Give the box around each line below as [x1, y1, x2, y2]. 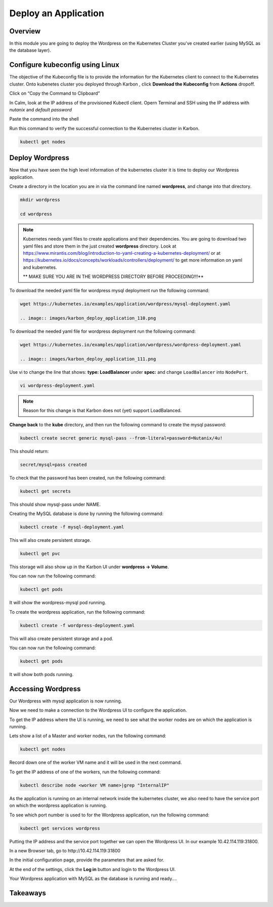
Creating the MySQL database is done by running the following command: [9, 510, 164, 517]
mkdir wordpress [20, 196, 61, 203]
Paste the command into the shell [9, 116, 79, 122]
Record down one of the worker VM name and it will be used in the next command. [9, 760, 182, 766]
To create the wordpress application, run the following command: [9, 609, 146, 615]
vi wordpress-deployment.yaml [20, 382, 95, 388]
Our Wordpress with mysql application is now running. [9, 698, 122, 704]
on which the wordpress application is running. [9, 803, 107, 809]
